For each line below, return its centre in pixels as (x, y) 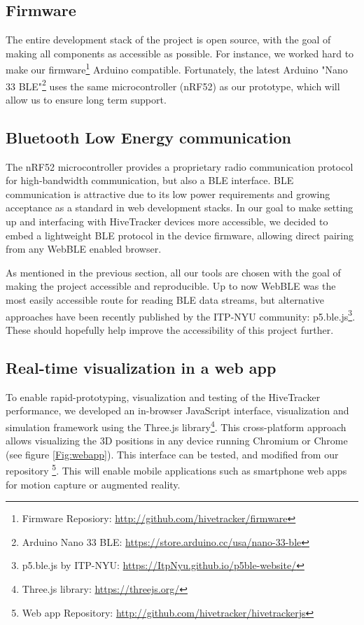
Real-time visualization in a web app (141, 367)
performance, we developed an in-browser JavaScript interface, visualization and (177, 410)
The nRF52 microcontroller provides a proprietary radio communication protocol (180, 166)
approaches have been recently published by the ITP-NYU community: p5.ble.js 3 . (181, 315)
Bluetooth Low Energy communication (148, 137)
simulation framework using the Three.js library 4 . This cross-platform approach (176, 426)
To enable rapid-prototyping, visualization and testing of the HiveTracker (163, 396)
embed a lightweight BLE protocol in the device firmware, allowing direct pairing (180, 235)
